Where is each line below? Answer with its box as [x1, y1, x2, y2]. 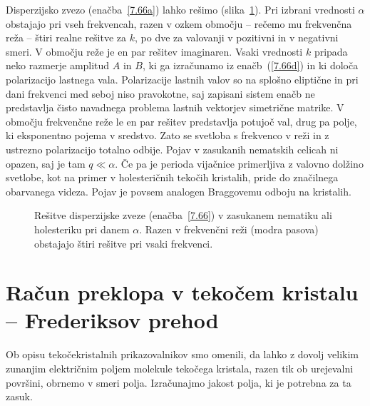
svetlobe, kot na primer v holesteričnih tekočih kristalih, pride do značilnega [6, 170, 339, 185]
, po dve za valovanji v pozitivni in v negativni [135, 30, 339, 45]
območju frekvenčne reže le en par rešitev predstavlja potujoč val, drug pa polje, [6, 113, 357, 128]
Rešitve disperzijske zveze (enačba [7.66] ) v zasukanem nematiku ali [34, 208, 332, 223]
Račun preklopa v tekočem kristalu [6, 278, 359, 307]
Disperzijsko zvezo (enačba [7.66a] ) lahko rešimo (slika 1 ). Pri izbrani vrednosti [6, 2, 355, 16]
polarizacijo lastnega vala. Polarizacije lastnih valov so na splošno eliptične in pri [6, 71, 359, 86]
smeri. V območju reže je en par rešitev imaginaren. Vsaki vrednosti [6, 44, 303, 59]
